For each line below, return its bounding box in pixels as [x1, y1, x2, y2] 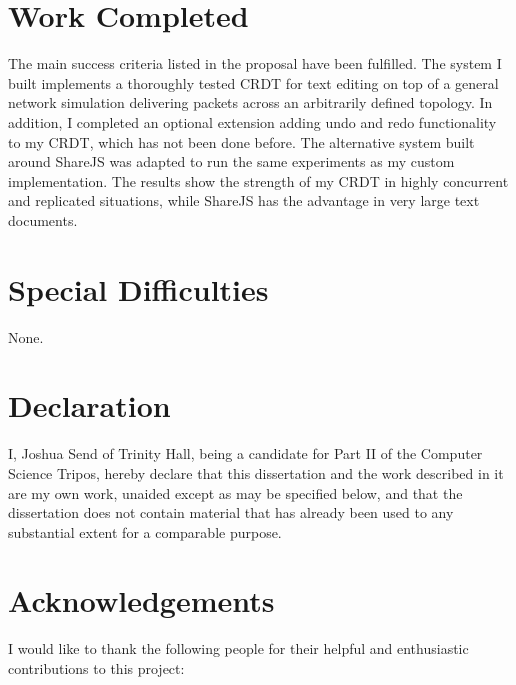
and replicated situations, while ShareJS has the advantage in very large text [8, 190, 480, 211]
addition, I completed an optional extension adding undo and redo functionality [8, 111, 497, 132]
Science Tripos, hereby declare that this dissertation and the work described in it [8, 462, 504, 483]
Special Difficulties [8, 268, 269, 309]
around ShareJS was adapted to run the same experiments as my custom [8, 151, 455, 172]
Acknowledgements [8, 580, 275, 621]
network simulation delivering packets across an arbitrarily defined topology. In [8, 92, 493, 113]
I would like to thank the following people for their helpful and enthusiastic [8, 638, 469, 659]
